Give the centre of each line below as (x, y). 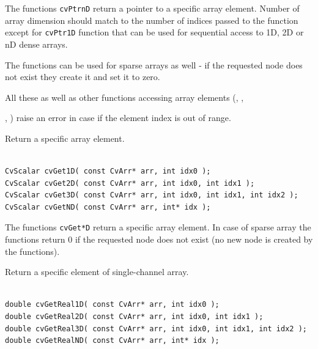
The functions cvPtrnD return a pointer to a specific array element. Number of (152, 8)
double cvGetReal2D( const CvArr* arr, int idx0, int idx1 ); (134, 317)
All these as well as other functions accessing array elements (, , (124, 97)
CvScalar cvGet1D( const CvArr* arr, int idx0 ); (108, 171)
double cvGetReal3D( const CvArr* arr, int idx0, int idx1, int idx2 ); (156, 329)
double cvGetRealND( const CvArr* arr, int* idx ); (112, 341)
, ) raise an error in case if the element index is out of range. (118, 118)
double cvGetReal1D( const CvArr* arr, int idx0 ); (112, 305)
